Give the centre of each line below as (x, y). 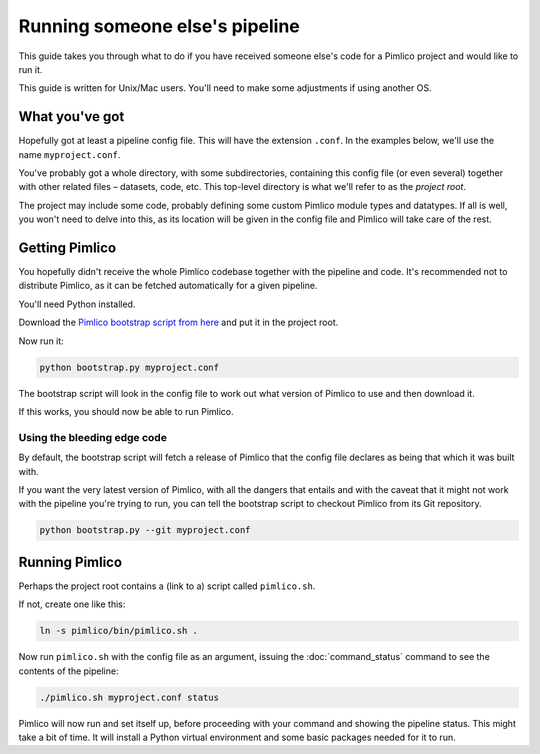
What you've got (71, 116)
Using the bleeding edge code (92, 437)
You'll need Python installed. (77, 304)
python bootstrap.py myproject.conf (129, 367)
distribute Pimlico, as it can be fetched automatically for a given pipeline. (168, 286)
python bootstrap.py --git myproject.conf (145, 530)
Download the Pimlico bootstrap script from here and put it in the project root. (178, 322)
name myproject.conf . (69, 154)
